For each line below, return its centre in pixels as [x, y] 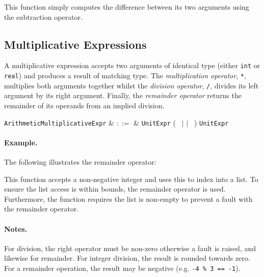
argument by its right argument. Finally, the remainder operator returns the [123, 95]
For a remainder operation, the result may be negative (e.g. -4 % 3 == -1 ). [122, 268]
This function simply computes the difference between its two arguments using [127, 7]
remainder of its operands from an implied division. [84, 105]
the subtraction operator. [43, 17]
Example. [21, 142]
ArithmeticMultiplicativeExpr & [59, 122]
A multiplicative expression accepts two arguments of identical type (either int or [132, 65]
